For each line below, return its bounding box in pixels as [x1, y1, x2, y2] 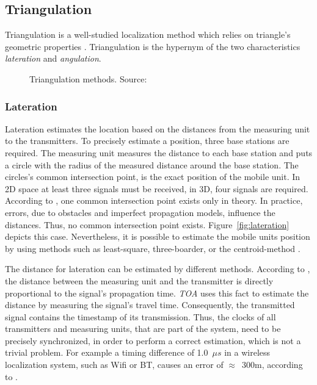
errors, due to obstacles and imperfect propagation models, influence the [5, 206, 275, 218]
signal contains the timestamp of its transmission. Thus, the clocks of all [5, 310, 276, 323]
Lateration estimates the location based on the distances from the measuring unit [5, 122, 310, 135]
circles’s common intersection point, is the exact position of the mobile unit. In [5, 170, 301, 183]
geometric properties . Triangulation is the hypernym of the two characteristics [5, 40, 301, 52]
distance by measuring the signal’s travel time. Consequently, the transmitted [5, 298, 295, 311]
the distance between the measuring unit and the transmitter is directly [5, 274, 274, 287]
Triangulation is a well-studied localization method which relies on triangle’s [5, 28, 291, 41]
